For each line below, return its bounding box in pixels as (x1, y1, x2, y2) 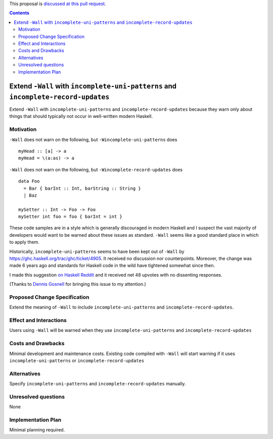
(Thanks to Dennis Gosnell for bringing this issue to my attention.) (9, 281, 146, 287)
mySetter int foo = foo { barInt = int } (18, 214, 122, 219)
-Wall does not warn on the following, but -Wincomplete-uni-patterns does (9, 137, 177, 143)
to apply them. (9, 239, 40, 245)
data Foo (18, 179, 40, 184)
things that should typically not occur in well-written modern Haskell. (9, 113, 153, 119)
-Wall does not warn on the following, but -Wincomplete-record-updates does (9, 166, 183, 172)
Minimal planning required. (9, 427, 65, 433)
